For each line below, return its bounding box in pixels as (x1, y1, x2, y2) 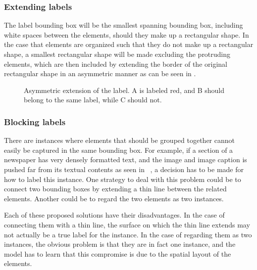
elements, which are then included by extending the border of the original (4, 58, 227, 69)
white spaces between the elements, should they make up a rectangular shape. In (4, 29, 249, 40)
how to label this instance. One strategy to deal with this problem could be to (4, 174, 241, 184)
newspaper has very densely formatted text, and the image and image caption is (4, 154, 247, 165)
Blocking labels (4, 115, 66, 128)
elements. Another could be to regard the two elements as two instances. (4, 193, 224, 203)
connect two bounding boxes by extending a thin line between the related (4, 183, 227, 194)
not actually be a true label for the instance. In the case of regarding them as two (4, 229, 252, 239)
